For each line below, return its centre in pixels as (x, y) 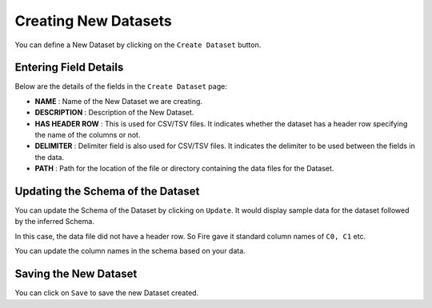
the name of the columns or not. (88, 135)
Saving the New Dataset (76, 274)
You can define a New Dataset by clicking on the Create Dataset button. (138, 45)
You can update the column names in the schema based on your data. (130, 251)
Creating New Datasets (93, 21)
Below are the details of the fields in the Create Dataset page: (121, 86)
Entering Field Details (69, 68)
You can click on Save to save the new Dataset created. (107, 293)
